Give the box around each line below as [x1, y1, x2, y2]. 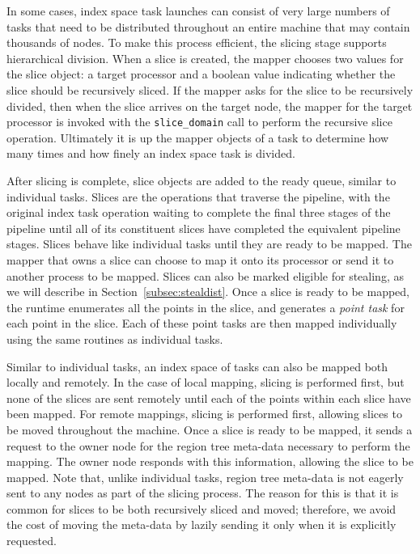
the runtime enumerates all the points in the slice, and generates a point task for [6, 298, 405, 315]
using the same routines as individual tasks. [6, 330, 223, 347]
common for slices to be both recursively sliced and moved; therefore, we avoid [6, 500, 397, 517]
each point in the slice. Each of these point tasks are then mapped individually [6, 315, 397, 332]
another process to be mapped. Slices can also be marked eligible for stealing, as [6, 267, 404, 284]
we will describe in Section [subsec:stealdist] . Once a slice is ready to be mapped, [6, 283, 409, 300]
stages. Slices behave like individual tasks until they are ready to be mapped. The [6, 235, 412, 252]
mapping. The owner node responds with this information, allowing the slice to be [6, 453, 414, 470]
